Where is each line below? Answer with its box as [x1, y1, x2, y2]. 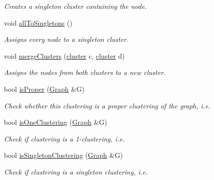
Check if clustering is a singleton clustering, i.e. [4, 166, 148, 177]
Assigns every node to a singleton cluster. [4, 34, 129, 44]
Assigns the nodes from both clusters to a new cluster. [4, 67, 166, 77]
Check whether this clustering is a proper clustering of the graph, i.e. [4, 100, 211, 110]
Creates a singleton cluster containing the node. [4, 1, 147, 11]
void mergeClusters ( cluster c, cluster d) [4, 50, 125, 61]
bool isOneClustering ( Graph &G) [4, 117, 107, 127]
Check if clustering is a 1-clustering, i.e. [4, 133, 125, 144]
